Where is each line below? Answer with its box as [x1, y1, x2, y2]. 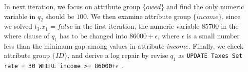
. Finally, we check [188, 40, 244, 51]
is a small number [187, 30, 240, 40]
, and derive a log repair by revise [67, 50, 168, 60]
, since [222, 11, 241, 21]
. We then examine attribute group [86, 11, 191, 21]
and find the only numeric [166, 1, 244, 11]
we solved [4, 21, 33, 31]
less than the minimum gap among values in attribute [4, 40, 165, 51]
